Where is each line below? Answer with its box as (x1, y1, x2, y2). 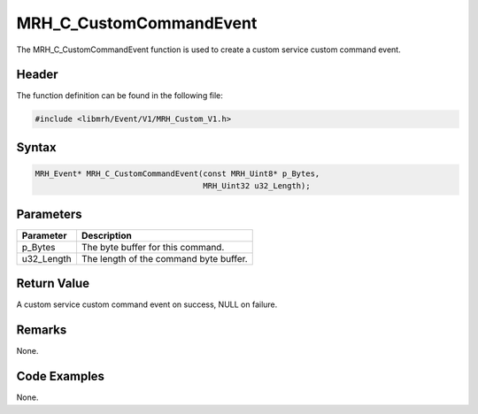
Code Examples (16, 369, 105, 384)
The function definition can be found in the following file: (16, 90, 223, 101)
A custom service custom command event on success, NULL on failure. (16, 299, 278, 310)
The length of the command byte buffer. (81, 252, 248, 264)
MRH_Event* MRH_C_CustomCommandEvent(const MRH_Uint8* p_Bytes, (35, 169, 320, 179)
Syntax (16, 140, 57, 155)
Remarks (16, 323, 67, 338)
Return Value (16, 276, 90, 291)
